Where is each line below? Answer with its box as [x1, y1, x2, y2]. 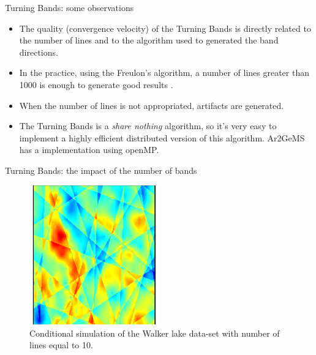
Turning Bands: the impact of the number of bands [5, 163, 197, 176]
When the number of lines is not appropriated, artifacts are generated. [19, 99, 284, 111]
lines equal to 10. [29, 338, 93, 351]
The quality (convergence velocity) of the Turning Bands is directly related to [19, 21, 311, 34]
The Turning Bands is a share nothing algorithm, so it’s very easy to [19, 119, 277, 132]
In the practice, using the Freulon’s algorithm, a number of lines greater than [19, 66, 309, 79]
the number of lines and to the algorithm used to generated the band [19, 34, 279, 47]
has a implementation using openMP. [19, 143, 159, 156]
